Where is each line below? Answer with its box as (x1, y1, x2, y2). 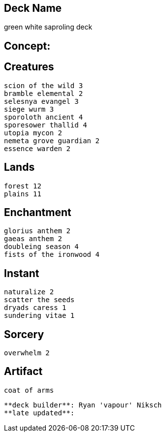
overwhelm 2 (4, 349, 50, 357)
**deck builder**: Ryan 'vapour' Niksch (4, 401, 162, 409)
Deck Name (4, 2, 62, 14)
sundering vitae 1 (4, 311, 75, 320)
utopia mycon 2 (4, 128, 63, 137)
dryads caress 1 (4, 304, 66, 312)
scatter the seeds (4, 296, 75, 304)
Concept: (4, 39, 51, 52)
